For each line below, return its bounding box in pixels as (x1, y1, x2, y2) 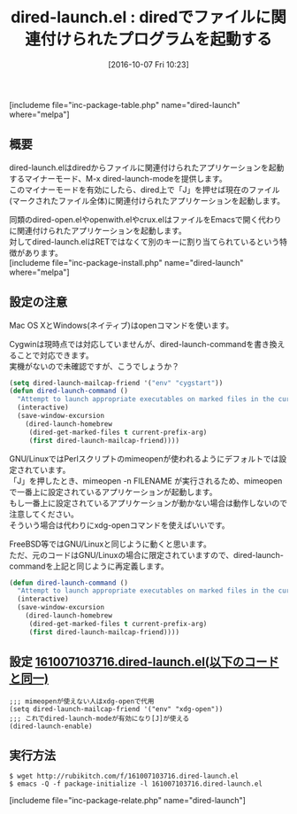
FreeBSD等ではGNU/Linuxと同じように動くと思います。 (9, 539, 212, 549)
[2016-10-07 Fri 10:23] (107, 58, 190, 70)
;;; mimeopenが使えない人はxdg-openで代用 (9, 696, 155, 706)
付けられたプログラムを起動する (40, 29, 272, 50)
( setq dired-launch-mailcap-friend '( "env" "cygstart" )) (9, 378, 224, 387)
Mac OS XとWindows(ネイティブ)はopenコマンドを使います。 (9, 320, 234, 330)
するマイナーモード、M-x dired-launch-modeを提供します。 (9, 173, 227, 183)
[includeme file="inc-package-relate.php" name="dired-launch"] (9, 795, 246, 806)
